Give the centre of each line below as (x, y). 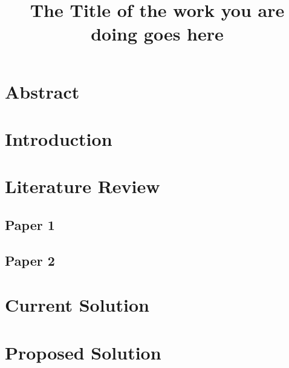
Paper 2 (30, 260)
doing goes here (157, 34)
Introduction (59, 138)
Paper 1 (30, 224)
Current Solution (77, 305)
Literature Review (83, 186)
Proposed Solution (83, 352)
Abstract (42, 91)
